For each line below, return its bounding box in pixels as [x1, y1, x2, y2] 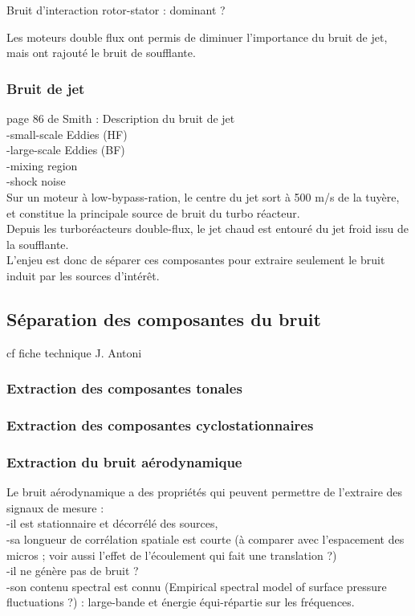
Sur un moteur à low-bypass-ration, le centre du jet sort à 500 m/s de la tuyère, [6, 188, 400, 205]
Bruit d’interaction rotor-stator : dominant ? [6, 2, 226, 18]
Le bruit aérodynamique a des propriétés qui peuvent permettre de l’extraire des [6, 483, 403, 500]
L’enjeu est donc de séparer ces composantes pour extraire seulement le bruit [6, 251, 385, 268]
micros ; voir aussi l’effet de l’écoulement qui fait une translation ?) [6, 546, 337, 563]
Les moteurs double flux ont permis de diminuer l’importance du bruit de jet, [6, 28, 388, 45]
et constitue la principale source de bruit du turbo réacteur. [6, 204, 300, 221]
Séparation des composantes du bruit [6, 306, 321, 331]
